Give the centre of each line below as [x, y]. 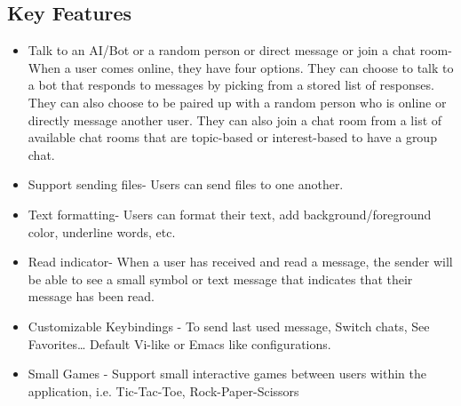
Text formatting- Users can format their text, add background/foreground [230, 214]
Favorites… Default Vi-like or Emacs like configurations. [179, 343]
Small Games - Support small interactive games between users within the [227, 374]
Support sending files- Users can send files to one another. [186, 184]
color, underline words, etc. [102, 231]
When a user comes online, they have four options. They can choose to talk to [241, 67]
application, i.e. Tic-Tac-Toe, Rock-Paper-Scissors [163, 390]
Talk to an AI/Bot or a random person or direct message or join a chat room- [240, 50]
